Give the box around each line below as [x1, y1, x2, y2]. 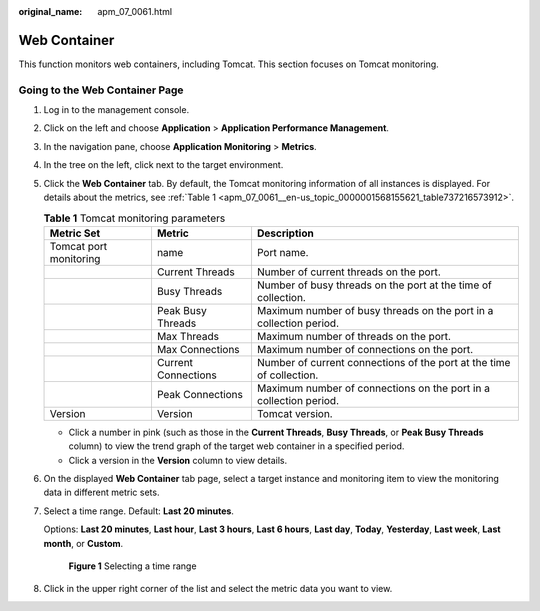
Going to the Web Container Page [18, 83, 184, 97]
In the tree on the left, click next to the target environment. [43, 159, 284, 171]
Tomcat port [49, 239, 108, 253]
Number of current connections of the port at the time [256, 355, 511, 369]
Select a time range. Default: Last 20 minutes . [43, 505, 235, 517]
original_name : [18, 6, 83, 17]
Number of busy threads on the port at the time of [256, 278, 492, 292]
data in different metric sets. [43, 486, 160, 499]
